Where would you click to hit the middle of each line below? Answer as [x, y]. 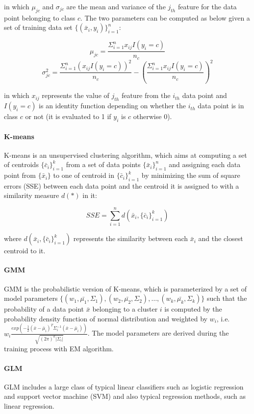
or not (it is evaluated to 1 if [68, 116]
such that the [227, 298]
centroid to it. [25, 251]
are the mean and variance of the [116, 6]
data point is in [221, 106]
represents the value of [76, 95]
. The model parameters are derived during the [158, 333]
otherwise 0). [152, 116]
